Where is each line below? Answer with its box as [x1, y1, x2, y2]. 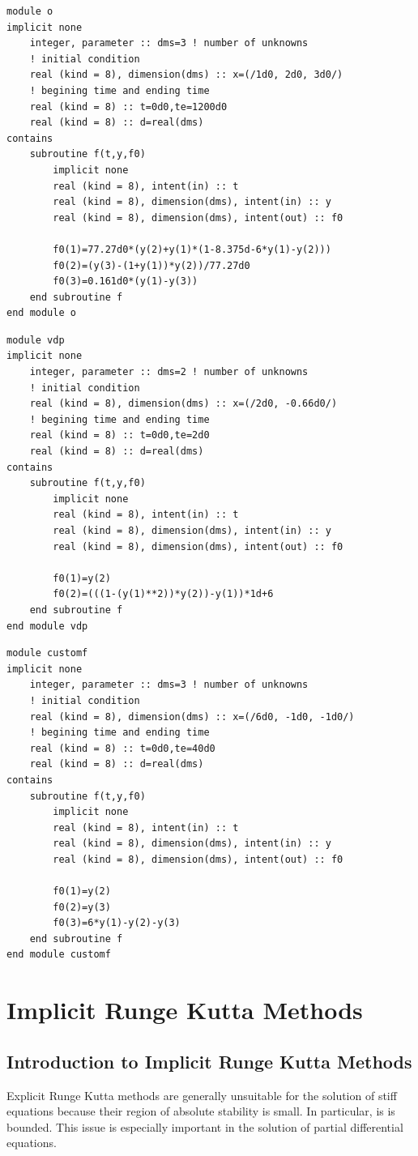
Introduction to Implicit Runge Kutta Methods [6, 1048, 412, 1073]
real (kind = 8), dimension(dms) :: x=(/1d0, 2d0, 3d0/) [29, 69, 343, 81]
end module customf [6, 949, 111, 961]
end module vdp [6, 620, 88, 632]
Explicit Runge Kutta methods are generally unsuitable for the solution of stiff [6, 1086, 397, 1103]
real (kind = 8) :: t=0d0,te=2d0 [29, 429, 210, 441]
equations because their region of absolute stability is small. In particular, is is [6, 1103, 395, 1120]
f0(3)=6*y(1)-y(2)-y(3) [53, 917, 181, 929]
